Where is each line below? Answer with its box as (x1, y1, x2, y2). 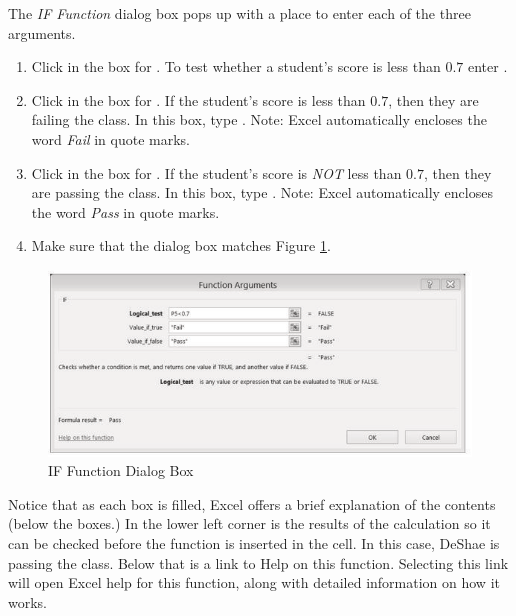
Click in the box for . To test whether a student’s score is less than (31, 56, 441, 77)
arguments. (8, 22, 76, 43)
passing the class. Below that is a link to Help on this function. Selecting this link (8, 552, 509, 573)
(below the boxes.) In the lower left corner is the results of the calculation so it (8, 513, 491, 534)
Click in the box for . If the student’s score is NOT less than (31, 162, 402, 183)
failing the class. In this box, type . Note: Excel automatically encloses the (31, 109, 487, 130)
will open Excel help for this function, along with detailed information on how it (8, 572, 500, 593)
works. (8, 591, 48, 612)
